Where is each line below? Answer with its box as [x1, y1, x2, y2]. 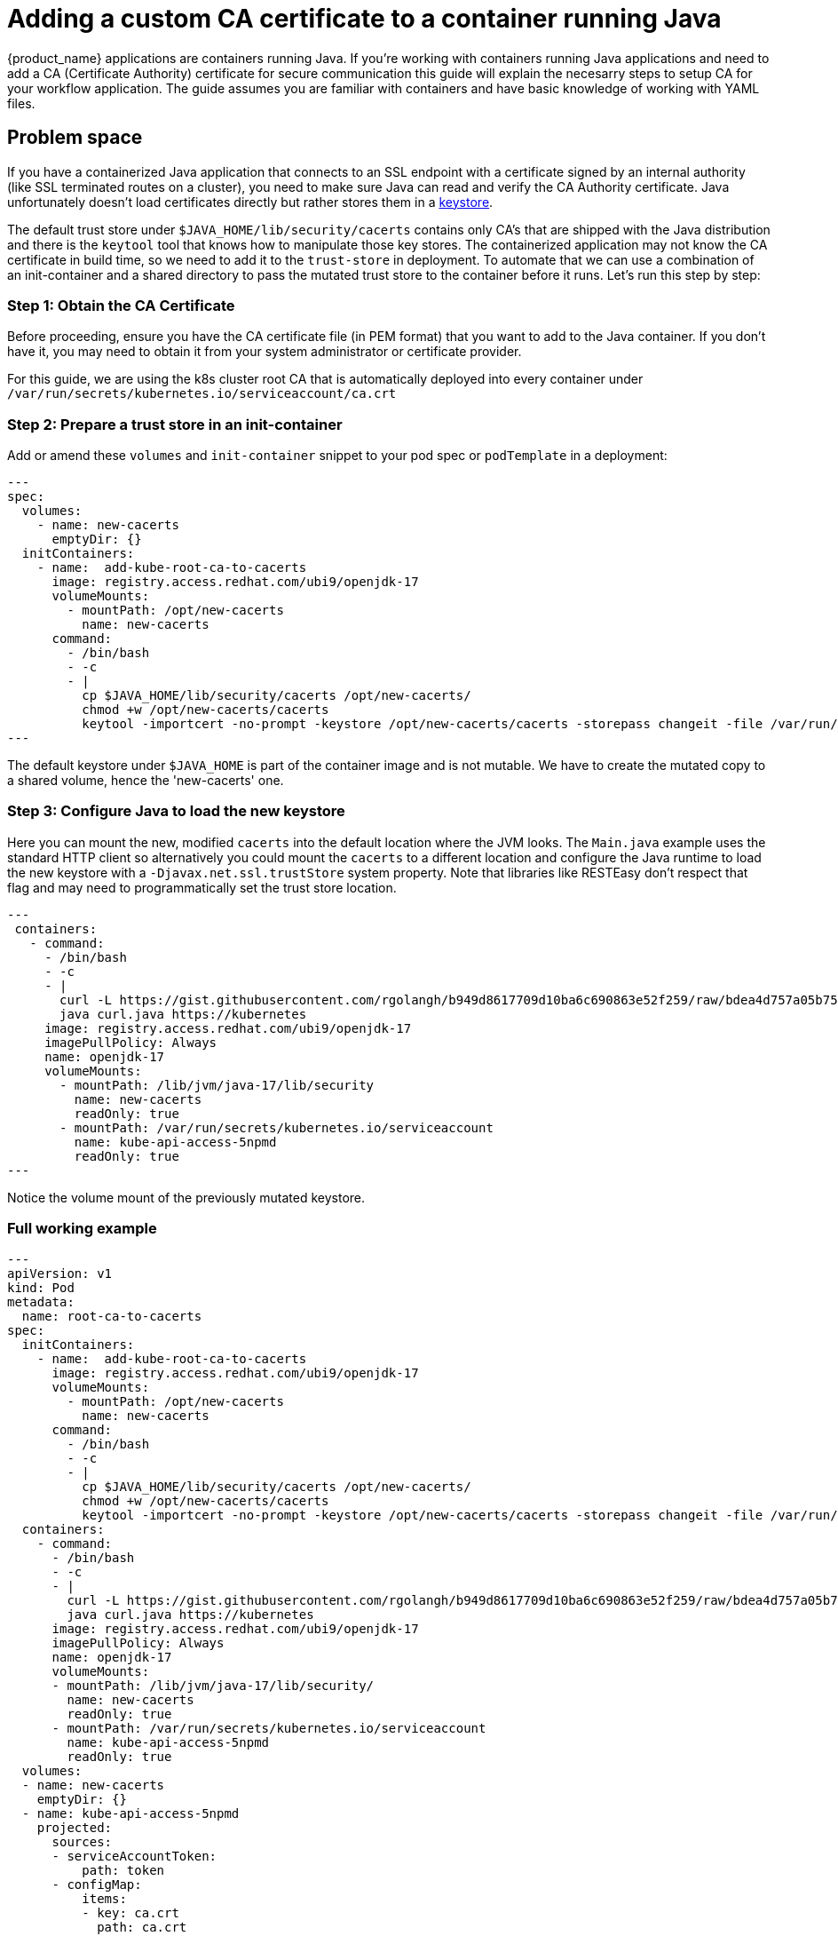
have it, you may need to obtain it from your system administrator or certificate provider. [7, 344, 522, 360]
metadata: [7, 1294, 75, 1309]
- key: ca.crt [82, 1905, 179, 1920]
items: [82, 1891, 127, 1906]
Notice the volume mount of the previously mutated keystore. [7, 1189, 366, 1205]
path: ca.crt [97, 1919, 187, 1934]
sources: [51, 1834, 113, 1849]
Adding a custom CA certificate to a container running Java [7, 4, 722, 34]
